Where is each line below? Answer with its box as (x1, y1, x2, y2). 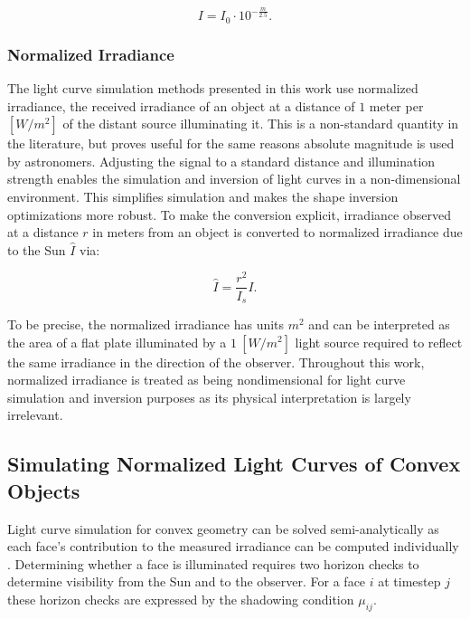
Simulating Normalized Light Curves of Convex (7, 450, 461, 478)
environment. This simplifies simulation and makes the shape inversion (7, 187, 399, 205)
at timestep (378, 572, 441, 591)
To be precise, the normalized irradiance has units (7, 314, 285, 333)
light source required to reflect (295, 332, 463, 351)
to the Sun (7, 240, 66, 259)
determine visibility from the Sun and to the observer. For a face (7, 572, 366, 591)
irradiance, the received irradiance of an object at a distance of (7, 96, 355, 115)
